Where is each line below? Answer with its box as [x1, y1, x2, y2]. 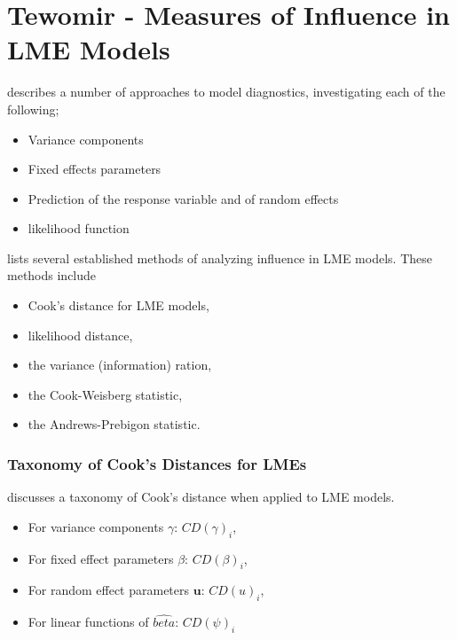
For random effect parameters [28, 581, 190, 599]
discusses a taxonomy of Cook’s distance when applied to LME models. [7, 488, 395, 506]
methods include [7, 266, 97, 285]
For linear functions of [28, 613, 149, 631]
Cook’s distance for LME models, [28, 296, 209, 315]
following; [7, 99, 59, 118]
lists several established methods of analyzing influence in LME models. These [7, 248, 432, 267]
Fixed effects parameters [28, 160, 162, 178]
